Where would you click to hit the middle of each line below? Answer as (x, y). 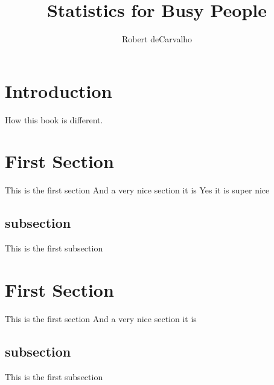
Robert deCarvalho (157, 39)
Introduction (59, 90)
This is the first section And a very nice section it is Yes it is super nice (137, 190)
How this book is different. (54, 119)
